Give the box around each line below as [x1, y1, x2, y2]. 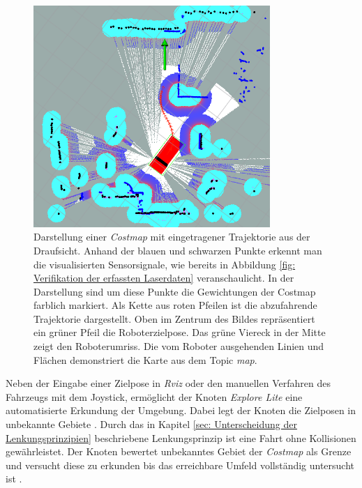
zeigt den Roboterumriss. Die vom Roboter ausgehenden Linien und [33, 339, 324, 353]
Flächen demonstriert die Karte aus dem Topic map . [33, 352, 257, 367]
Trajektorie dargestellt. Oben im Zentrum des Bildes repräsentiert [33, 311, 315, 326]
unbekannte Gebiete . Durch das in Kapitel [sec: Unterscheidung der [6, 417, 297, 432]
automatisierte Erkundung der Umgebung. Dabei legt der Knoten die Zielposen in [6, 403, 356, 418]
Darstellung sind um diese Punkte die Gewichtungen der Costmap [33, 284, 316, 298]
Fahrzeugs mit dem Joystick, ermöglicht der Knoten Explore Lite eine [6, 389, 303, 404]
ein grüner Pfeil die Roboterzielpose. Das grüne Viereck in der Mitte [33, 325, 326, 340]
